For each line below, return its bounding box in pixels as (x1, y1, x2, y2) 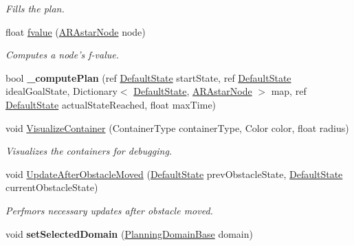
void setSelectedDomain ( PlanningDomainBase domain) (5, 226, 253, 241)
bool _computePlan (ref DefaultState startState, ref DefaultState (5, 70, 291, 85)
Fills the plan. (5, 1, 65, 15)
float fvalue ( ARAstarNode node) (5, 24, 146, 38)
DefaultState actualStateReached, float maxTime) (5, 97, 217, 111)
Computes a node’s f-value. (5, 47, 119, 62)
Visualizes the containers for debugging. (5, 144, 173, 158)
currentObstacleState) (5, 180, 98, 194)
